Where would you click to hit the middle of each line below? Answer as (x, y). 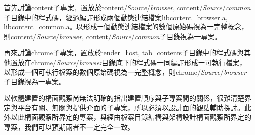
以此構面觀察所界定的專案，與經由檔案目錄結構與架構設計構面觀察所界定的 (131, 117)
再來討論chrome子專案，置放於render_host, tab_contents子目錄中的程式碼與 (124, 53)
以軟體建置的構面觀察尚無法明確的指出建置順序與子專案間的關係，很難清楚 (124, 98)
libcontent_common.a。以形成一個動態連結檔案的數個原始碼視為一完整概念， (126, 27)
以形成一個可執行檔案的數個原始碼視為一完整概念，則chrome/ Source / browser (125, 72)
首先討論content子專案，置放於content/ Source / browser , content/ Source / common (127, 7)
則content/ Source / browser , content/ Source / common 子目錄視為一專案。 (113, 36)
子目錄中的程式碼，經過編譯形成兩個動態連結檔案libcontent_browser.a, (116, 17)
